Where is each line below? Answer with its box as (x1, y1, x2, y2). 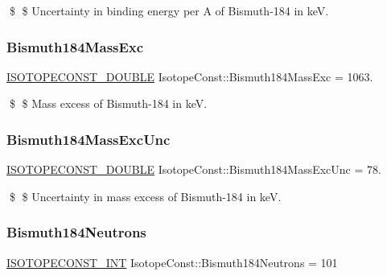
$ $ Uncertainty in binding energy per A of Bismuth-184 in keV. (9, 2, 329, 19)
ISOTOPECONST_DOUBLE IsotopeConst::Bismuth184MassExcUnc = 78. (6, 161, 381, 178)
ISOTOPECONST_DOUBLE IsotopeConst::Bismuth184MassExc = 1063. (6, 68, 373, 84)
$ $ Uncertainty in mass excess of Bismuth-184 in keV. (9, 187, 282, 204)
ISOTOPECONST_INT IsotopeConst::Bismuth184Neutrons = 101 (6, 253, 338, 270)
